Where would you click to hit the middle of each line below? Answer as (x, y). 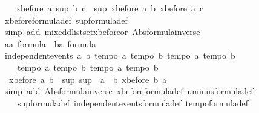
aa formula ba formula (50, 43)
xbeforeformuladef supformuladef (66, 20)
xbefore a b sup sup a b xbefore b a (88, 79)
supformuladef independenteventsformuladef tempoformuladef (133, 102)
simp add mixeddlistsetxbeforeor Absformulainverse (102, 32)
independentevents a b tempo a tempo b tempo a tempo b (120, 55)
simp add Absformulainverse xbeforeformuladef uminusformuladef (129, 91)
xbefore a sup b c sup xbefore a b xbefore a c (110, 8)
